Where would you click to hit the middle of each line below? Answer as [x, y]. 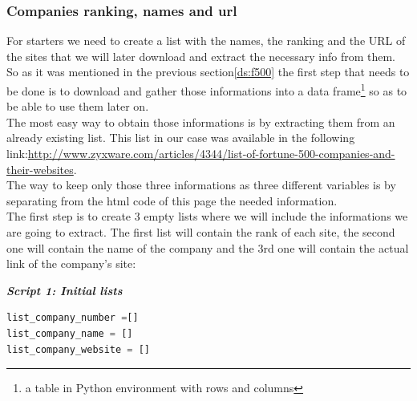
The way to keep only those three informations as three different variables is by [201, 185]
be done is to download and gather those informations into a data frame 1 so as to [207, 89]
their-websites [40, 169]
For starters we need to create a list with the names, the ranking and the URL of [206, 41]
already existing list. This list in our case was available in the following [181, 138]
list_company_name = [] [70, 333]
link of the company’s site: [71, 263]
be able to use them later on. [78, 106]
